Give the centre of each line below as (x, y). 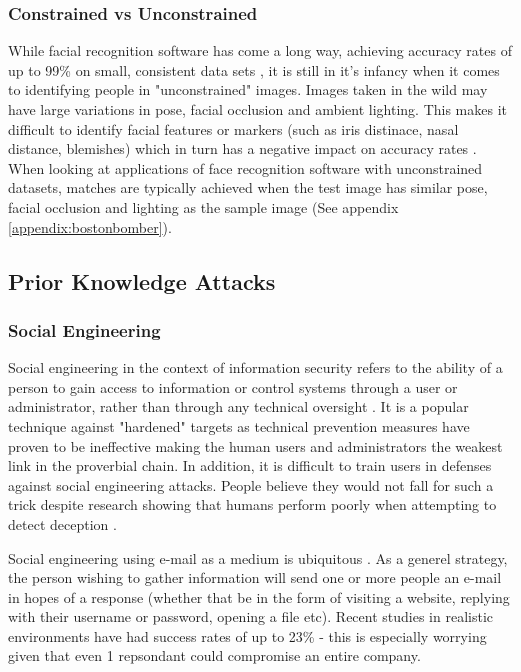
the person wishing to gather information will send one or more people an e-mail (255, 577)
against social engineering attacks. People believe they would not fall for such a (251, 484)
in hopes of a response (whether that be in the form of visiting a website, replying (259, 596)
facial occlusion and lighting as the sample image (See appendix (203, 206)
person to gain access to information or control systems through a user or (233, 386)
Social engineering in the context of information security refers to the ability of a (255, 367)
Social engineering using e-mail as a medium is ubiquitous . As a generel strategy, (258, 557)
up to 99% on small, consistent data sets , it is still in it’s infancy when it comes (254, 69)
